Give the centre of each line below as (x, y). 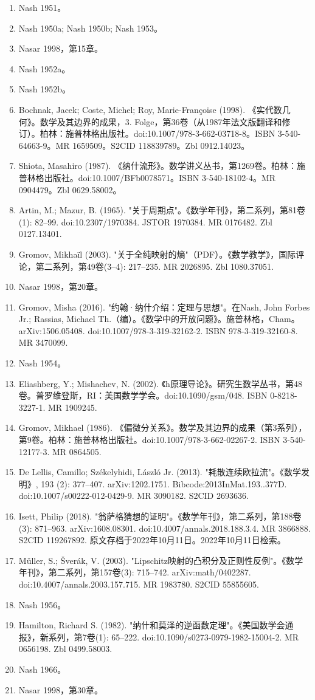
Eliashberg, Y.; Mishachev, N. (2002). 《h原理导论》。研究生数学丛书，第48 (160, 383)
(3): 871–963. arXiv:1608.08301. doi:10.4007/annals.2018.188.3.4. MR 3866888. (164, 528)
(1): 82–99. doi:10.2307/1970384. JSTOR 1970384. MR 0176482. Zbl (145, 221)
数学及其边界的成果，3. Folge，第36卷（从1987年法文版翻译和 (161, 121)
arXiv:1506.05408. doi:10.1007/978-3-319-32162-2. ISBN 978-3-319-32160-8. (158, 330)
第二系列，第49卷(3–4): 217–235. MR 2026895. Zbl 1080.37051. (154, 266)
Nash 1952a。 (44, 68)
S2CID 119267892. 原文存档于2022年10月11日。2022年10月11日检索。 (152, 540)
